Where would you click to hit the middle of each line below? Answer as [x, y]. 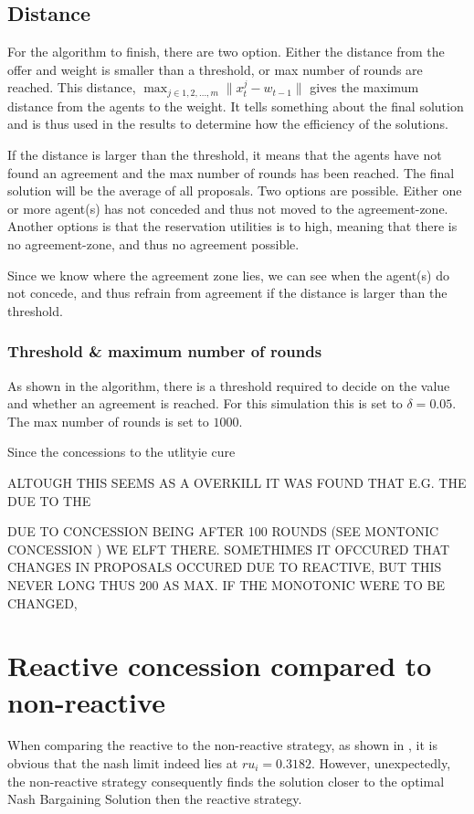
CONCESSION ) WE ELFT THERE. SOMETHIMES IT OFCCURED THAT [229, 549]
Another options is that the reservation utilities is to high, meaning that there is [232, 226]
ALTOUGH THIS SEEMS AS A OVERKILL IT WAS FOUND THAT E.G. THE [237, 482]
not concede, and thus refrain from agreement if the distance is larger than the [227, 293]
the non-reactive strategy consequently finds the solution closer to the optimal [226, 781]
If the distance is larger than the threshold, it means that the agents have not [225, 155]
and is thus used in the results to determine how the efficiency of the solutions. [228, 124]
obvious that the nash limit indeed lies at [123, 763]
